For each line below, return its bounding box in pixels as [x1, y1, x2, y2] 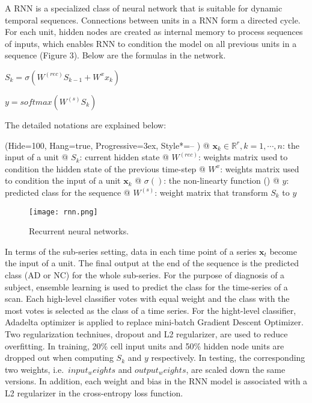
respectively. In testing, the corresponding [151, 351, 305, 364]
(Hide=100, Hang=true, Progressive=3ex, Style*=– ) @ [5, 139, 210, 151]
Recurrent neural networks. [29, 225, 129, 237]
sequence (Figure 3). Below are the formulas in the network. [5, 49, 226, 61]
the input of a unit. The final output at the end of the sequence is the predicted [5, 257, 299, 269]
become [269, 245, 297, 257]
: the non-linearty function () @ [164, 174, 280, 187]
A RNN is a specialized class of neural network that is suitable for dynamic [5, 2, 283, 14]
